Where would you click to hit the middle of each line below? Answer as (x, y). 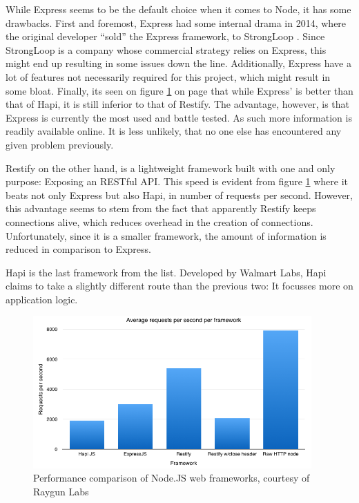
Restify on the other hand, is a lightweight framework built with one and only (171, 168)
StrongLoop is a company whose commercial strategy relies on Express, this (166, 49)
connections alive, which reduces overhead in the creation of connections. (159, 221)
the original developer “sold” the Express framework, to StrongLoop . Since (165, 36)
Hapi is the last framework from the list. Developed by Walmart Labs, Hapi (166, 272)
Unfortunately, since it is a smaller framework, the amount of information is (166, 235)
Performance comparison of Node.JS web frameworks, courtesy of (172, 478)
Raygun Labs (61, 491)
